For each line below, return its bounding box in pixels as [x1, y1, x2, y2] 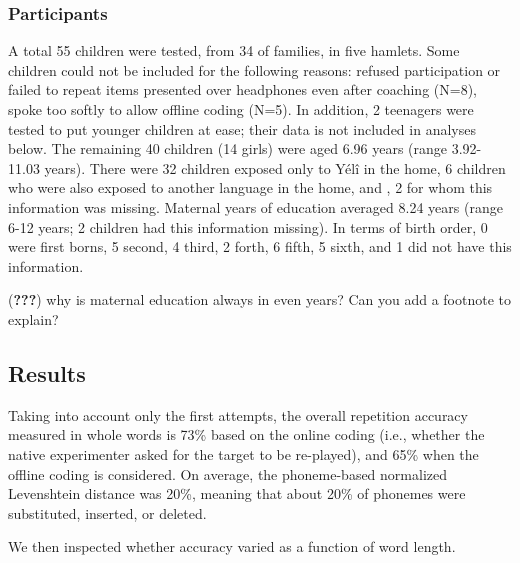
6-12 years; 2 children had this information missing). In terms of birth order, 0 [8, 216, 488, 237]
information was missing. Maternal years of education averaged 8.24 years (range [8, 196, 503, 217]
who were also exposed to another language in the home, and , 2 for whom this [8, 177, 493, 198]
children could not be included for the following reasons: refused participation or [8, 59, 501, 80]
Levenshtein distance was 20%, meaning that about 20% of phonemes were [8, 483, 466, 504]
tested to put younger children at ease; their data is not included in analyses [8, 118, 476, 139]
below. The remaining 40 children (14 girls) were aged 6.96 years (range [8, 138, 448, 159]
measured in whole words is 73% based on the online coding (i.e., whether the [8, 424, 485, 445]
